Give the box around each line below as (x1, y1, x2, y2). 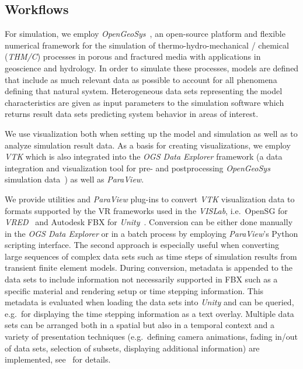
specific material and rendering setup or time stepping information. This (5, 284, 264, 296)
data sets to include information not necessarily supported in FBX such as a (5, 273, 278, 285)
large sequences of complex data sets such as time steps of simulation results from (5, 250, 297, 262)
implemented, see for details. (5, 353, 111, 365)
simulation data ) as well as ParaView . (5, 173, 144, 185)
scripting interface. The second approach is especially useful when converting (5, 239, 279, 251)
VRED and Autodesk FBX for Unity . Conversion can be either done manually (5, 216, 293, 228)
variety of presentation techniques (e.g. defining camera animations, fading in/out (5, 330, 298, 343)
